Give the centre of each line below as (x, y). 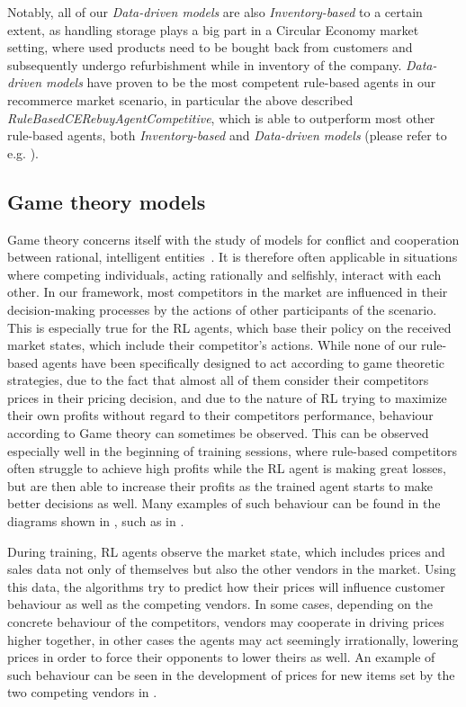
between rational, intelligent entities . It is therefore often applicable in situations (233, 257)
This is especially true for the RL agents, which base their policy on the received (229, 327)
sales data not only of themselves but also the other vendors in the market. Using (232, 569)
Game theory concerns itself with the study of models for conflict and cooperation (233, 239)
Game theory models (107, 201)
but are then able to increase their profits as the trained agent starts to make (220, 485)
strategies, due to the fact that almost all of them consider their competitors (218, 380)
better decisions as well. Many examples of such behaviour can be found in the (224, 503)
